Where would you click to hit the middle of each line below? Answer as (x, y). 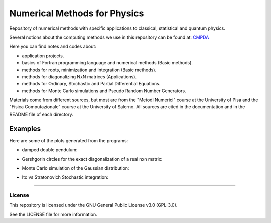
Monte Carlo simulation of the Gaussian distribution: (76, 168)
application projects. (43, 56)
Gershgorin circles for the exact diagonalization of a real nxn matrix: (92, 159)
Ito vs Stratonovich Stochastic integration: (65, 177)
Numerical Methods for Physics (77, 13)
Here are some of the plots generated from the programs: (69, 140)
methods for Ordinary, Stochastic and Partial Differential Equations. (91, 84)
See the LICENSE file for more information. (53, 214)
